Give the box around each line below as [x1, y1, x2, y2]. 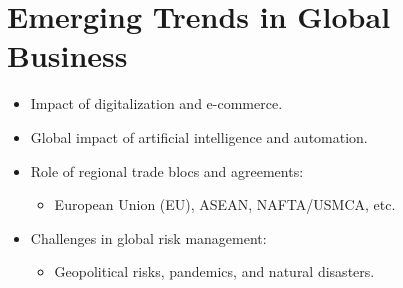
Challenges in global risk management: [30, 227, 267, 248]
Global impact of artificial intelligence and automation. [30, 126, 368, 147]
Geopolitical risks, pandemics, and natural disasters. [54, 261, 375, 282]
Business [7, 35, 128, 76]
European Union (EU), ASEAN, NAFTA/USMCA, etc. [54, 194, 396, 215]
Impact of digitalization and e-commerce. [30, 93, 283, 114]
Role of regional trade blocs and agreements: [30, 160, 304, 181]
